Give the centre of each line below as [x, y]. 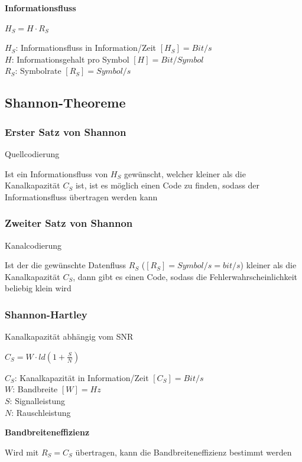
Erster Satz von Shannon [66, 131]
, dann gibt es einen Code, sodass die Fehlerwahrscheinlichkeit [185, 276]
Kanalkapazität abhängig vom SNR [69, 336]
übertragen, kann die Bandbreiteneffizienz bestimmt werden [184, 452]
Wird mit [22, 452]
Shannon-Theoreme [65, 103]
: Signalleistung [38, 400]
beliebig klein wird [38, 288]
